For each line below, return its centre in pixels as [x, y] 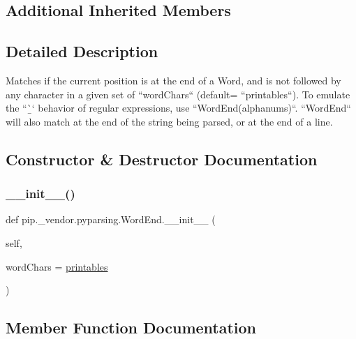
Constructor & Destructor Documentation [162, 159]
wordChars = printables [57, 266]
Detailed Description [82, 51]
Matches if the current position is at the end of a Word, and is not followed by [173, 80]
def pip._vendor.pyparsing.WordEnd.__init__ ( [111, 219]
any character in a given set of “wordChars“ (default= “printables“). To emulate [178, 94]
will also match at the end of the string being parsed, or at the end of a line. [169, 121]
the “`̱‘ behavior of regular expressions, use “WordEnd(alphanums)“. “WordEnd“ [178, 108]
